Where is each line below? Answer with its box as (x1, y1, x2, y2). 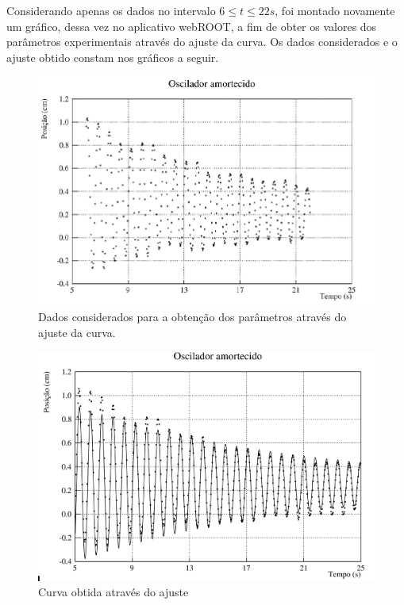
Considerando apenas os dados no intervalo (6, 2, 216, 18)
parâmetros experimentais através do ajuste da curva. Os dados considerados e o (6, 33, 398, 50)
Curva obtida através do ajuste (38, 584, 189, 600)
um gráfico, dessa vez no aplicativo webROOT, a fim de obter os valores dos (6, 17, 377, 34)
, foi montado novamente (275, 2, 395, 18)
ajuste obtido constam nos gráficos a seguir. (6, 48, 219, 65)
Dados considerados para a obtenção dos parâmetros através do (38, 308, 347, 324)
